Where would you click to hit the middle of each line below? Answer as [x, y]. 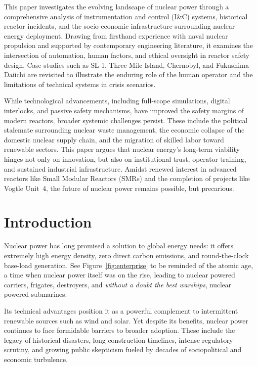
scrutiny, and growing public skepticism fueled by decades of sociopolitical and [123, 349]
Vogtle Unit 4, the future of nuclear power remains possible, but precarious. [119, 188]
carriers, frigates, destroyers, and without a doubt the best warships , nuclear [118, 284]
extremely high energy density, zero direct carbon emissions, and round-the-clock [127, 255]
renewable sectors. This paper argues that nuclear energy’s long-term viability [122, 149]
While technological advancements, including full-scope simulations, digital [117, 101]
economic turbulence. [36, 359]
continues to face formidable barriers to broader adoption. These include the [120, 330]
